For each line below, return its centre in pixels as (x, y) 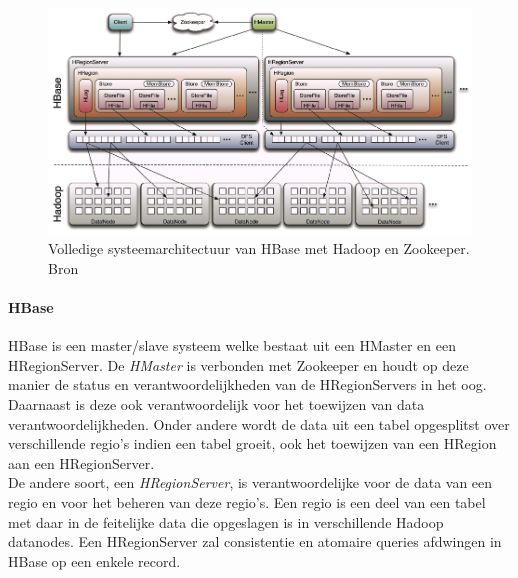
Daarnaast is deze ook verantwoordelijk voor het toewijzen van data (216, 404)
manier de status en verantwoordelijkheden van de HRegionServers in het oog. (247, 384)
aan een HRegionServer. (81, 462)
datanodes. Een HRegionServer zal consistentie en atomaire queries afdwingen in (255, 541)
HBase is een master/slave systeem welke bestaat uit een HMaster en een (232, 345)
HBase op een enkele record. (94, 560)
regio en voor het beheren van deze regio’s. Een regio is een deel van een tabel (247, 501)
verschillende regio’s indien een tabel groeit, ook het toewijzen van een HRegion (252, 443)
